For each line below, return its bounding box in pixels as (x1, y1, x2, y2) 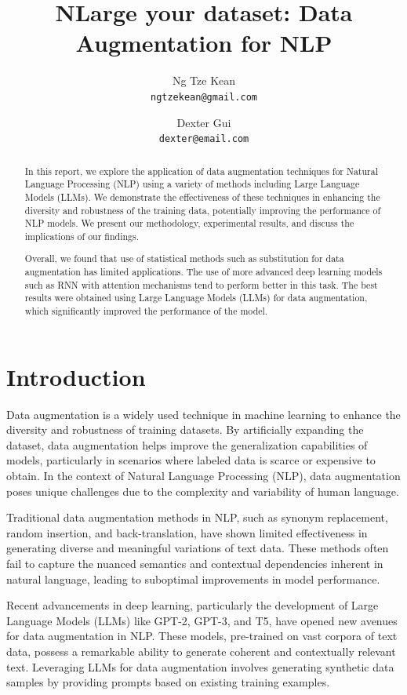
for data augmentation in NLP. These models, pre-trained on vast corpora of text (6, 628, 398, 644)
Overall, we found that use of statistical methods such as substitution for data (24, 252, 344, 265)
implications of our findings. (24, 229, 139, 242)
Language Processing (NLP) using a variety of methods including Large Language (24, 177, 360, 191)
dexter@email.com (158, 133, 249, 145)
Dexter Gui (176, 114, 231, 130)
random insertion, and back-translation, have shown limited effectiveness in (6, 524, 368, 540)
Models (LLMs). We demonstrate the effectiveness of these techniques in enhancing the (24, 190, 380, 203)
